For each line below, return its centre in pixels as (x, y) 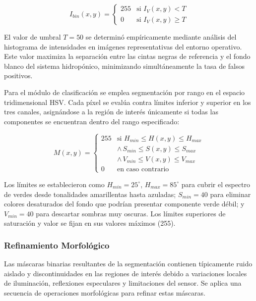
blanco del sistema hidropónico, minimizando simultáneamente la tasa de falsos (125, 66)
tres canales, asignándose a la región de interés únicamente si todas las (111, 112)
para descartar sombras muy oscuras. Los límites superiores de (131, 213)
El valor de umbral (32, 37)
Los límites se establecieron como (54, 184)
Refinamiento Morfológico (57, 245)
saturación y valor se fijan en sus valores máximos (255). (90, 223)
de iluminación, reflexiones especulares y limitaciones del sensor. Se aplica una (123, 283)
